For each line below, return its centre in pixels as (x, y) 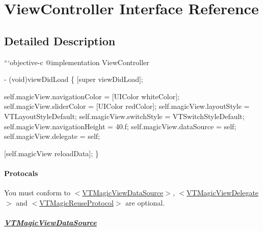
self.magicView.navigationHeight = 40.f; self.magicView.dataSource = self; (120, 126)
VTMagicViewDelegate (223, 193)
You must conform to (37, 193)
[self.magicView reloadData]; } (51, 153)
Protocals (21, 173)
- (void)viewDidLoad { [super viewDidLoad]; (74, 79)
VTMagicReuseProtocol (76, 202)
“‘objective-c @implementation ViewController (77, 62)
